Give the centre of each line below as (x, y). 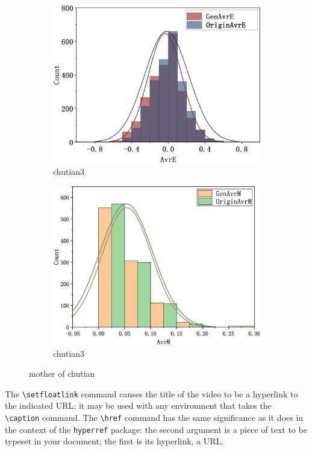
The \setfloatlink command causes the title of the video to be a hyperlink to (151, 393)
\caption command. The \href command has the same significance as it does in (154, 417)
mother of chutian (62, 374)
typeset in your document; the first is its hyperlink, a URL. (114, 441)
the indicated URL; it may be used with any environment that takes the (138, 405)
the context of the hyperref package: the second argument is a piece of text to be (156, 429)
